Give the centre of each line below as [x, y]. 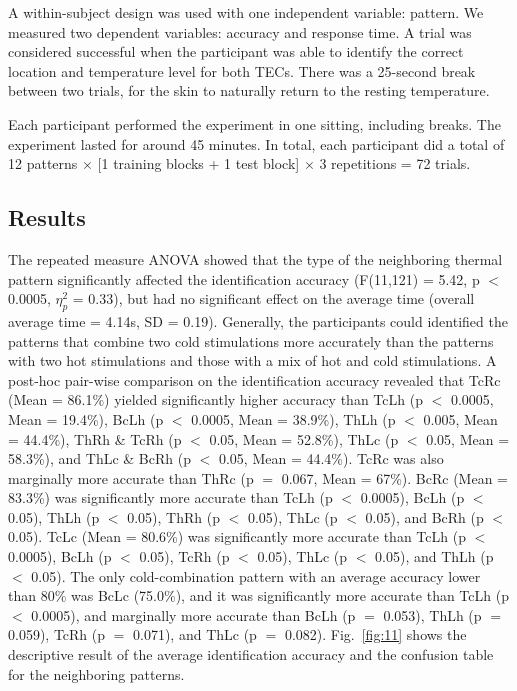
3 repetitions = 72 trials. [395, 163]
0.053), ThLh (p [432, 614]
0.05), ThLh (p [54, 516]
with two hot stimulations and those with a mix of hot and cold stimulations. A [252, 360]
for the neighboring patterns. [96, 673]
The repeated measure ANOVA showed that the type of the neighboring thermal [255, 258]
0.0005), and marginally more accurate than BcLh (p [193, 614]
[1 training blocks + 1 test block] [198, 163]
